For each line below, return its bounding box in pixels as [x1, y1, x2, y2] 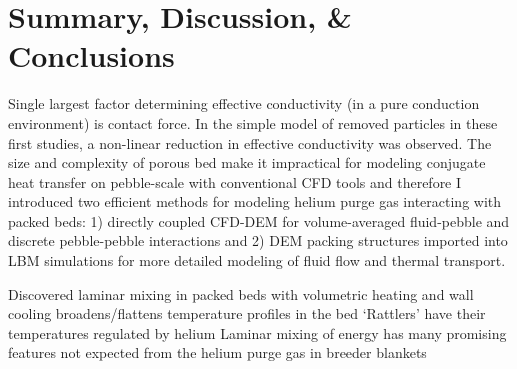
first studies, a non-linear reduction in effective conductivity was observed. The [8, 132, 492, 153]
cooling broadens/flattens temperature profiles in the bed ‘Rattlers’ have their [8, 303, 486, 324]
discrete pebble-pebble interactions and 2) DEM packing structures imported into [8, 230, 508, 251]
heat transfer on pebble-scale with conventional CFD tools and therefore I [8, 171, 462, 192]
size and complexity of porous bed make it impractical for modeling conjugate [8, 152, 486, 173]
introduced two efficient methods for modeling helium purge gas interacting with [8, 191, 502, 212]
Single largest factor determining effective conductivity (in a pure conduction [8, 93, 480, 114]
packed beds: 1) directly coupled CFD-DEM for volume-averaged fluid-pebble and [8, 210, 510, 231]
